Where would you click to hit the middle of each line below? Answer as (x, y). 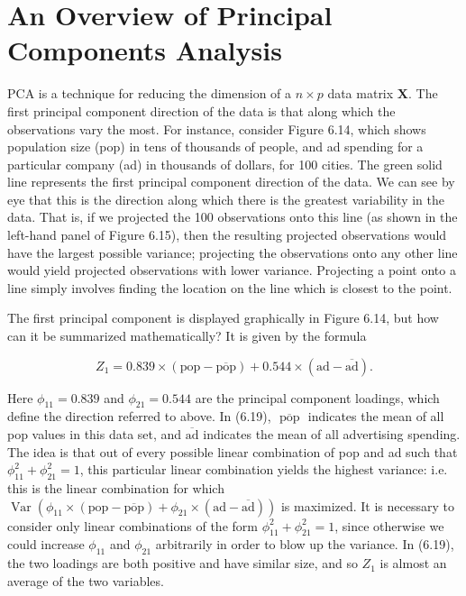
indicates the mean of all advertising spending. (332, 434)
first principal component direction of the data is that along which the (201, 110)
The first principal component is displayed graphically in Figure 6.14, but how (223, 318)
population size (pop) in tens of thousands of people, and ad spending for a (215, 147)
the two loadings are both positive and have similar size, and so (183, 563)
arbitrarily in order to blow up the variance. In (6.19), (305, 544)
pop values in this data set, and (95, 434)
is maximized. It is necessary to (367, 505)
